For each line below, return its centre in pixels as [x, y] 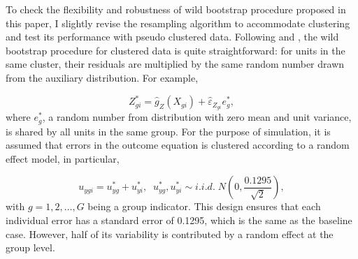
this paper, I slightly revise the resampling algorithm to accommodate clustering [178, 23]
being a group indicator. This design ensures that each [204, 206]
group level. [30, 247]
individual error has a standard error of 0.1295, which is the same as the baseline [179, 220]
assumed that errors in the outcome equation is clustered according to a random [178, 145]
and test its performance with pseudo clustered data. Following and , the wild [172, 37]
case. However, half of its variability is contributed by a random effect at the [170, 234]
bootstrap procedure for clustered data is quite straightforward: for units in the [176, 50]
